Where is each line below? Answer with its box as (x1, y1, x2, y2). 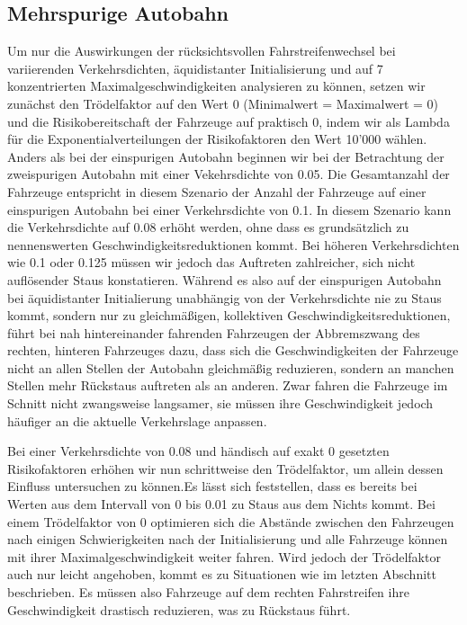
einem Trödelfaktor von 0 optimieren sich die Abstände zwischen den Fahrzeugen (7, 512, 454, 531)
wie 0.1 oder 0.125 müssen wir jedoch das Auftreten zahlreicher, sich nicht (7, 253, 416, 272)
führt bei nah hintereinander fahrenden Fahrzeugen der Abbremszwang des (7, 323, 420, 342)
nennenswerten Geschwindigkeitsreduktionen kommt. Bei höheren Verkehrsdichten (7, 235, 460, 254)
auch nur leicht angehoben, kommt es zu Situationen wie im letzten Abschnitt (7, 565, 436, 584)
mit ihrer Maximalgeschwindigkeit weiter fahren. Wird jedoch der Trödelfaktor (7, 547, 441, 566)
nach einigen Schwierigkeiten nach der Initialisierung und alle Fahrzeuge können (7, 530, 448, 549)
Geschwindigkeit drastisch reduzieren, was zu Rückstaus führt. (7, 600, 351, 619)
